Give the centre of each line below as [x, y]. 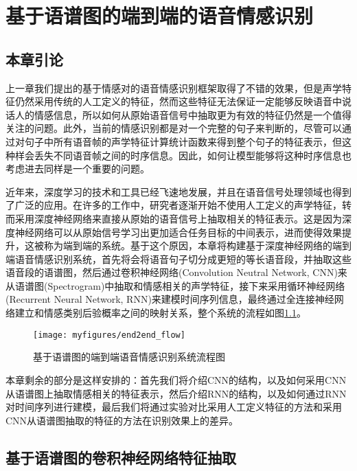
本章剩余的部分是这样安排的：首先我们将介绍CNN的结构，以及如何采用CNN [176, 379]
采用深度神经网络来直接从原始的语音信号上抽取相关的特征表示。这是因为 [178, 218]
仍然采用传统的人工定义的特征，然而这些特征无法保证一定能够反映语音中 [178, 101]
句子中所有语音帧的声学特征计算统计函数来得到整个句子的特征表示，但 [183, 141]
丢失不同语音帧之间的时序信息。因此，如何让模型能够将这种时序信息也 [193, 155]
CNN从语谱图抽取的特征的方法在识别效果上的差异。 [122, 420]
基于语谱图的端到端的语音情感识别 [160, 15]
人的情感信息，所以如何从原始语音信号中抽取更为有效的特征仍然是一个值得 [183, 114]
